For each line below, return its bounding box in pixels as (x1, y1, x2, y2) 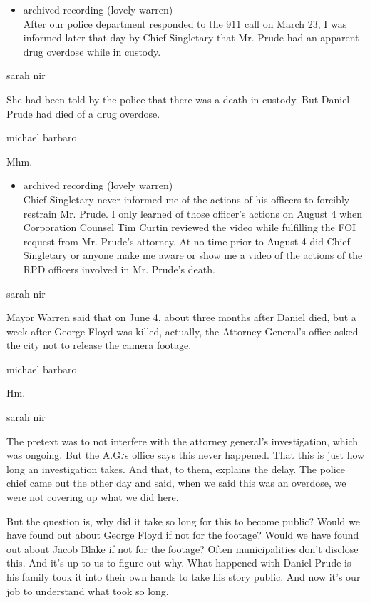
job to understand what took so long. (6, 583, 169, 598)
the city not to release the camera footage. (6, 338, 192, 353)
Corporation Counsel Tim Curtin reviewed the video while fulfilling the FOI (23, 220, 356, 235)
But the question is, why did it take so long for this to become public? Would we (6, 513, 360, 528)
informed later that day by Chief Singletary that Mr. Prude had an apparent (23, 30, 359, 45)
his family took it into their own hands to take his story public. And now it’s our (6, 569, 361, 584)
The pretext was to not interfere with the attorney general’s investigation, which (6, 433, 359, 448)
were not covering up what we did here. (6, 490, 179, 505)
